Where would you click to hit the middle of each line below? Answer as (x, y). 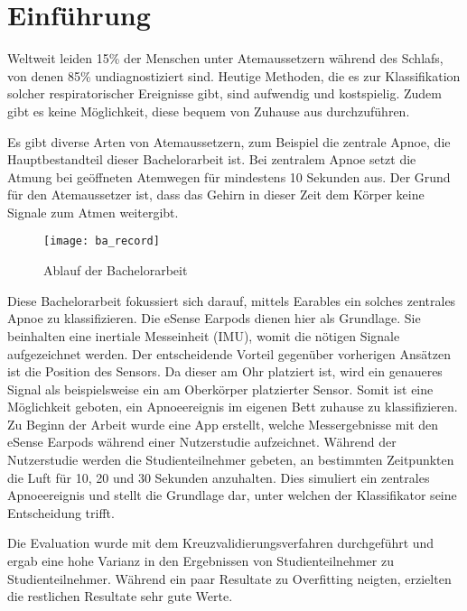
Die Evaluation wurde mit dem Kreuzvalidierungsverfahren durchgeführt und (221, 543)
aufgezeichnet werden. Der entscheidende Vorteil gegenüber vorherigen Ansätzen (229, 353)
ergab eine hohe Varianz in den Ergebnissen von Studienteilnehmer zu (201, 561)
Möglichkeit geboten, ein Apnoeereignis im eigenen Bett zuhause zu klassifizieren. (233, 407)
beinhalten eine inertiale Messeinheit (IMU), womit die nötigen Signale (204, 335)
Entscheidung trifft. (61, 512)
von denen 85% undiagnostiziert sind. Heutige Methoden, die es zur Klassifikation (234, 75)
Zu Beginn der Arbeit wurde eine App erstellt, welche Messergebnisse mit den (223, 424)
